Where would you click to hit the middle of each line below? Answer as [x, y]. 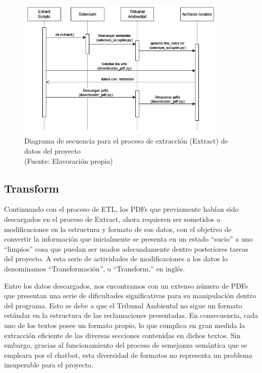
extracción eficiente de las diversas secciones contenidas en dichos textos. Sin [122, 335]
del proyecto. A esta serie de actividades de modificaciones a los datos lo [116, 259]
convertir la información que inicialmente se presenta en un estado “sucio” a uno [128, 239]
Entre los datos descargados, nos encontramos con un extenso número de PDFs [126, 285]
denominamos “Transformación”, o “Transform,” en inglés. [95, 268]
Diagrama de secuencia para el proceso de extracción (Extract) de [126, 141]
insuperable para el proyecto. [49, 365]
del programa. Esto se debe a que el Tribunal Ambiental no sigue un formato [123, 305]
